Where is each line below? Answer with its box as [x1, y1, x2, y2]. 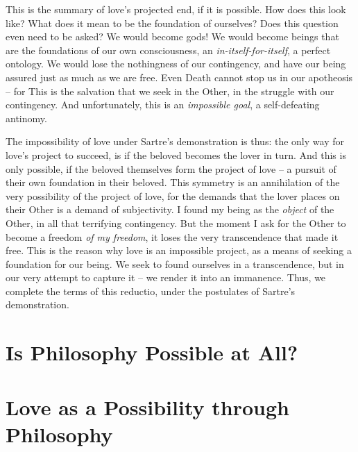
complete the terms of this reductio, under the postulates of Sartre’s [6, 283, 296, 298]
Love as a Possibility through [6, 392, 289, 421]
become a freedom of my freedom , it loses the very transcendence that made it [6, 229, 339, 244]
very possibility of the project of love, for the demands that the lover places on [6, 188, 340, 203]
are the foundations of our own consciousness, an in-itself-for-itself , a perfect [6, 42, 331, 57]
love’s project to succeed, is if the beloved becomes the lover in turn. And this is [6, 147, 346, 162]
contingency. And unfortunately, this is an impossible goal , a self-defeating [6, 97, 320, 112]
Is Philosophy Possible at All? [6, 338, 298, 367]
